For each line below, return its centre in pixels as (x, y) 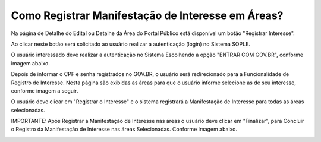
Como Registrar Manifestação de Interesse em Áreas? (147, 15)
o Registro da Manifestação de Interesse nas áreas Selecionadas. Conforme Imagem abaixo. (124, 129)
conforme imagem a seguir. (45, 91)
